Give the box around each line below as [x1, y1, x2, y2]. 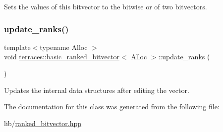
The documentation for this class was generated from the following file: [4, 101, 220, 112]
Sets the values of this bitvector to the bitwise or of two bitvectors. [4, 1, 207, 11]
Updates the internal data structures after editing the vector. [4, 85, 189, 95]
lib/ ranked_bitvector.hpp [4, 118, 82, 128]
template [4, 42, 31, 52]
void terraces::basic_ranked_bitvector [4, 51, 119, 62]
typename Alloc [40, 42, 88, 52]
